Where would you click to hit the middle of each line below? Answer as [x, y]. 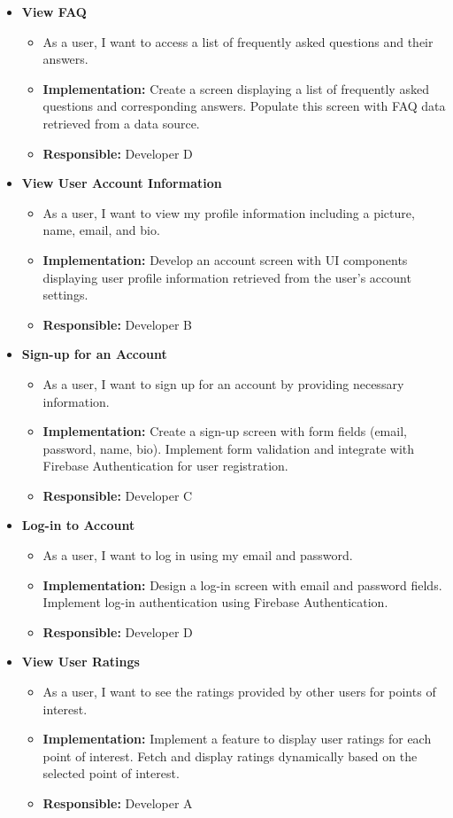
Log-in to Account [78, 525]
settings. [65, 295]
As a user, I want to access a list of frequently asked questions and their [238, 41]
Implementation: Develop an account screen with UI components [225, 259]
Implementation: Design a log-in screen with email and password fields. [242, 584]
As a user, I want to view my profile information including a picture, [229, 212]
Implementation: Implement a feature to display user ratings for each [237, 739]
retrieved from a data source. [121, 123]
